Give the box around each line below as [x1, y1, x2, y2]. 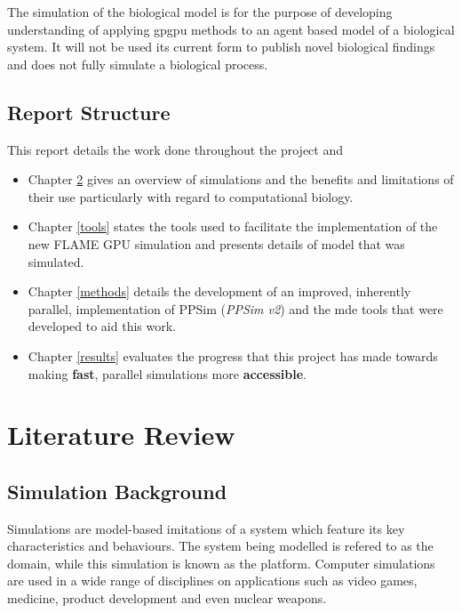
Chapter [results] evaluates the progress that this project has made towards [28, 346, 438, 365]
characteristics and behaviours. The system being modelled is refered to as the [7, 536, 434, 555]
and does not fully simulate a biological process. [7, 54, 268, 73]
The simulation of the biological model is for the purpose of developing [7, 3, 393, 20]
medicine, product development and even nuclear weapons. [7, 589, 327, 608]
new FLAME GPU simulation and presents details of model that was [28, 234, 405, 253]
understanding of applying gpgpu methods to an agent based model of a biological [7, 20, 455, 38]
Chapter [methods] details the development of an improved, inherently [28, 282, 411, 301]
